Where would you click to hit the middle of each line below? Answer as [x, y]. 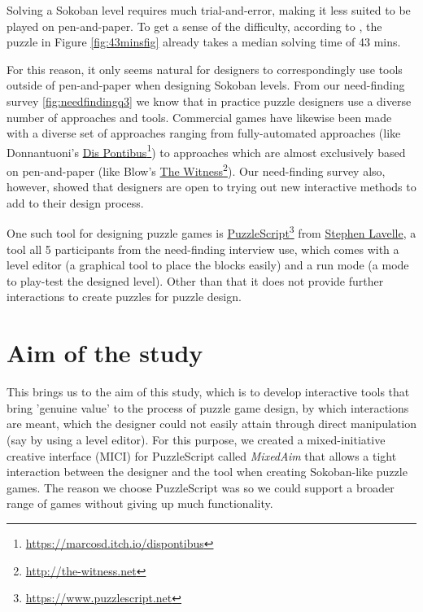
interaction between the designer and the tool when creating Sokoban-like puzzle [207, 472]
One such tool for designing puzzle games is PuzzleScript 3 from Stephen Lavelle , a [211, 232]
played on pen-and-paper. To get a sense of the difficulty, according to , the [194, 26]
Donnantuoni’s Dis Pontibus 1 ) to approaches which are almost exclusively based [206, 151]
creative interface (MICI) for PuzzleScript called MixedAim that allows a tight [202, 455]
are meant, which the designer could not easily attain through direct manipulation [211, 424]
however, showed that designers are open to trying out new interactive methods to [211, 187]
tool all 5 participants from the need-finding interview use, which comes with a [203, 249]
